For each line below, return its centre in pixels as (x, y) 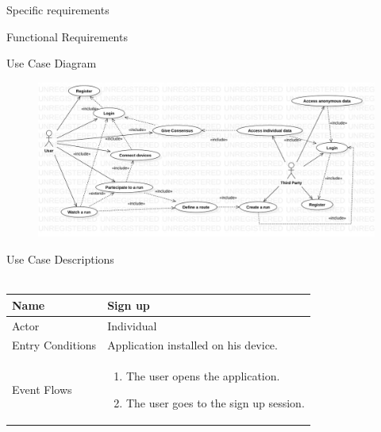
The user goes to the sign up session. (215, 402)
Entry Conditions (54, 345)
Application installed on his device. (192, 345)
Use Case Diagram (52, 63)
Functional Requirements (67, 36)
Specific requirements (58, 10)
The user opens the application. (203, 376)
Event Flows (42, 389)
